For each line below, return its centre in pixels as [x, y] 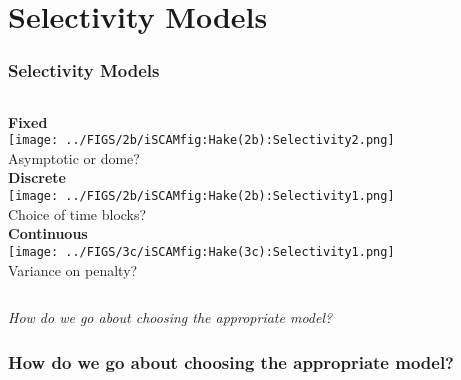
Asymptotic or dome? [74, 157]
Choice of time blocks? [77, 213]
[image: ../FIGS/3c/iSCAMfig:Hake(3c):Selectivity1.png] [201, 251]
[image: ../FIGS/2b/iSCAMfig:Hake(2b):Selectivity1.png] [201, 196]
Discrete [37, 177]
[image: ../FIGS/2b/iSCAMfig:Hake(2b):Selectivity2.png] [201, 140]
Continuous [48, 233]
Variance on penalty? [73, 269]
